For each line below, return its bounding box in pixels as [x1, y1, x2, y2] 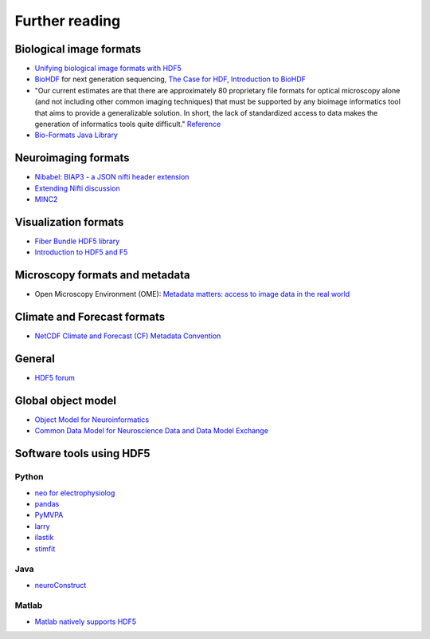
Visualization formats [14, 215, 124, 229]
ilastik [34, 533, 54, 542]
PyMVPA [34, 511, 64, 520]
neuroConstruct [34, 580, 87, 590]
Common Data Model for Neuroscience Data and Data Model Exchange [34, 426, 268, 436]
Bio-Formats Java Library [34, 130, 119, 140]
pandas [34, 499, 60, 508]
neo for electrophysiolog [34, 487, 115, 498]
